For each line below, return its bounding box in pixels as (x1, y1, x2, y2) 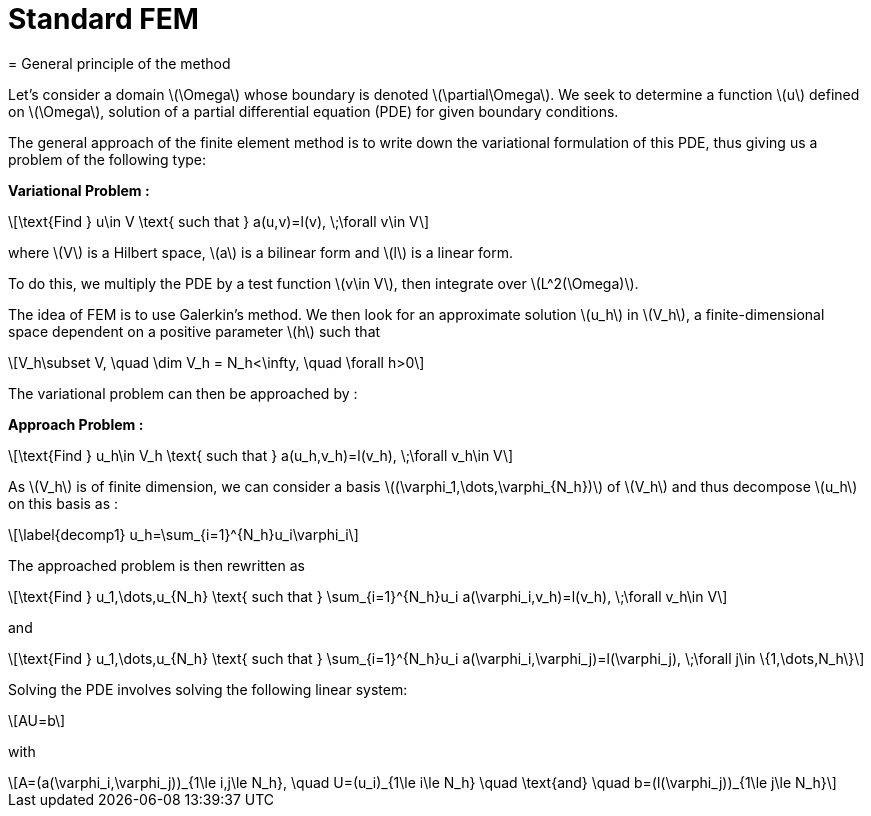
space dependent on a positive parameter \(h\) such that (8, 322, 381, 340)
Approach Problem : (8, 415, 144, 433)
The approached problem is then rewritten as (8, 556, 305, 574)
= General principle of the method (8, 54, 231, 72)
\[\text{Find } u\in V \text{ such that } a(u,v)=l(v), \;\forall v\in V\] (8, 212, 430, 230)
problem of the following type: (8, 150, 207, 168)
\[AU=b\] (8, 711, 66, 729)
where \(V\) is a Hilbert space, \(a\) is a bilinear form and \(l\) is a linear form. (8, 243, 513, 261)
